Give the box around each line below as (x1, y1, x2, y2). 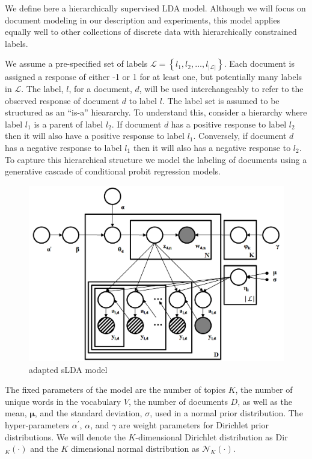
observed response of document (5, 94, 120, 106)
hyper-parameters (5, 419, 70, 431)
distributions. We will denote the (5, 430, 126, 443)
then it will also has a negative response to (133, 141, 291, 153)
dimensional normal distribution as (71, 442, 200, 455)
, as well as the (237, 395, 292, 407)
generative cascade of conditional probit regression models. (5, 165, 221, 177)
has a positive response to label (171, 117, 287, 130)
